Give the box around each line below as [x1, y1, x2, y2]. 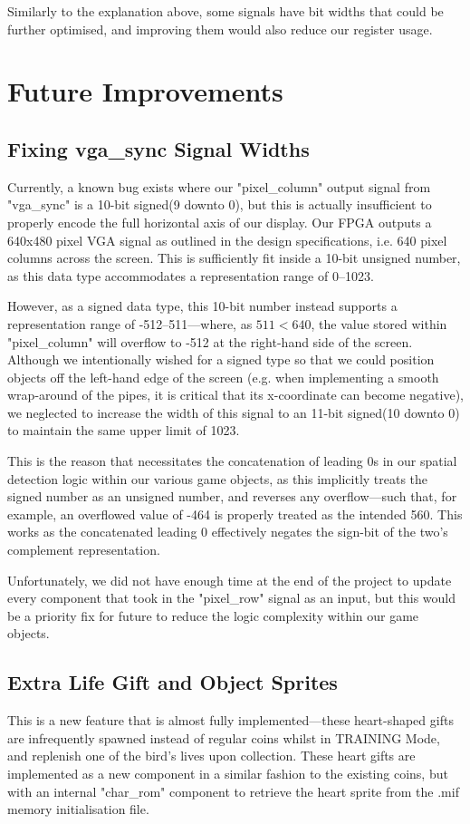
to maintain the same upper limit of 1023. [7, 421, 240, 440]
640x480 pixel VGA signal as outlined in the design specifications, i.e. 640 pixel [7, 230, 447, 249]
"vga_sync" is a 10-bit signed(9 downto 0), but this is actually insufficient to [7, 195, 432, 214]
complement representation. [7, 540, 160, 559]
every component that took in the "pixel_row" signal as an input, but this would [7, 588, 456, 607]
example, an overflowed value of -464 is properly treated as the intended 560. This [7, 504, 463, 523]
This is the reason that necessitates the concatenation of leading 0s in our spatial [7, 451, 457, 470]
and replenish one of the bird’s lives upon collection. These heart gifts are [7, 746, 416, 765]
